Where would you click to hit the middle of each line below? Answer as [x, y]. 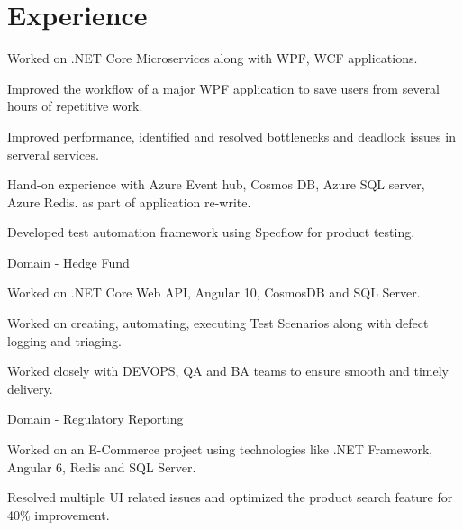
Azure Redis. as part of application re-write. [129, 201]
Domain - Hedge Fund [68, 262]
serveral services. [53, 154]
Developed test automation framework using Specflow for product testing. [211, 232]
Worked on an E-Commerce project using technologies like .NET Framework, [220, 449]
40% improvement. [59, 514]
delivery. [30, 388]
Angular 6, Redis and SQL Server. [102, 466]
